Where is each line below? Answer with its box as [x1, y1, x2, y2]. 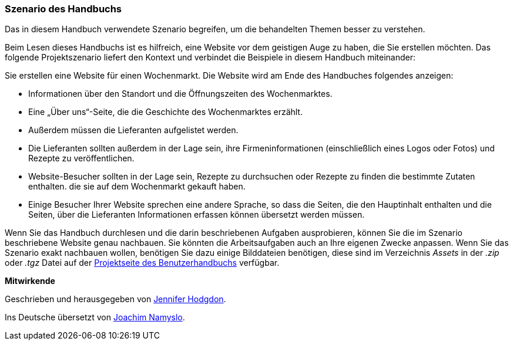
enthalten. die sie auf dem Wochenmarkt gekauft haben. [28, 181, 246, 192]
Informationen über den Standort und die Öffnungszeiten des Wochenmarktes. [28, 89, 333, 99]
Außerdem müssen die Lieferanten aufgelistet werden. [28, 125, 239, 136]
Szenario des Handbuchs [5, 3, 122, 15]
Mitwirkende [5, 276, 55, 286]
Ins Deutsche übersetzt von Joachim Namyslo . [5, 312, 185, 323]
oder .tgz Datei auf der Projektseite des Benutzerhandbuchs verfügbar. [5, 258, 280, 268]
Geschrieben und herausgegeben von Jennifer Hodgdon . [5, 294, 226, 305]
